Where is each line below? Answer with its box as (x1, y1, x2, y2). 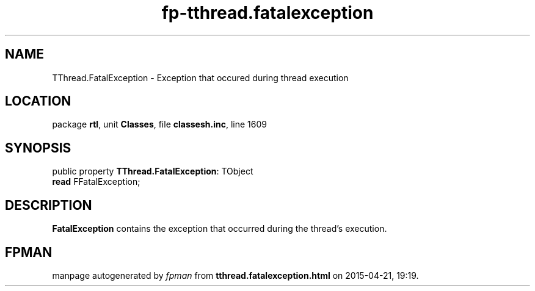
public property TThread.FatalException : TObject (52, 166, 253, 177)
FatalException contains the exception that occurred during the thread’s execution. (52, 223, 387, 234)
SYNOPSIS (5, 140, 71, 156)
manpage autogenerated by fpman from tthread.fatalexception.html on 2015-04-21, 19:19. (52, 270, 419, 281)
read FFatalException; (52, 176, 140, 187)
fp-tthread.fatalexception (161, 2, 374, 23)
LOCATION (5, 93, 71, 109)
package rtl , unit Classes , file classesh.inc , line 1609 (52, 119, 267, 130)
